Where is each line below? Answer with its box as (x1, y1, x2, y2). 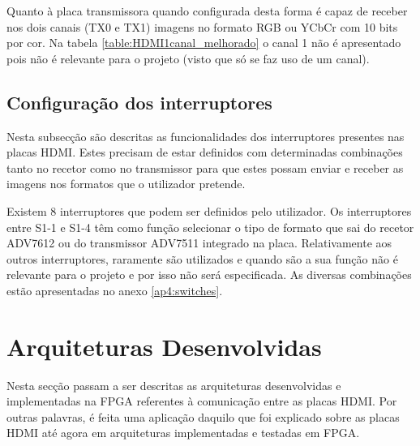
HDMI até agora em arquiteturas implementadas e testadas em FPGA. (6, 424, 360, 441)
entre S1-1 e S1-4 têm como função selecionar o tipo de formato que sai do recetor (6, 218, 414, 235)
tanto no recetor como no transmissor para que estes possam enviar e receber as (6, 159, 404, 176)
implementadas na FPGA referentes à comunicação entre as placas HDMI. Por (6, 392, 397, 410)
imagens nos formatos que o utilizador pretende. (6, 175, 246, 192)
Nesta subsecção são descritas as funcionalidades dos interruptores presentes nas (6, 127, 405, 144)
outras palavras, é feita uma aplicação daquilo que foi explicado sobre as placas (6, 408, 400, 425)
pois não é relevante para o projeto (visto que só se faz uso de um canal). (6, 49, 370, 66)
